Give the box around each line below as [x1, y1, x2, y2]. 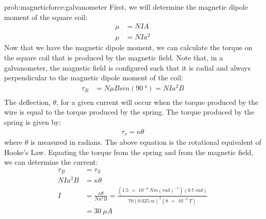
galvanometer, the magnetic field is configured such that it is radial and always [4, 62, 251, 73]
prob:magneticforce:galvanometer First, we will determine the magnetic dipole [4, 2, 248, 12]
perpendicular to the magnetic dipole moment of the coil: [4, 72, 183, 83]
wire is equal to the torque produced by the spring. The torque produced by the [4, 106, 255, 117]
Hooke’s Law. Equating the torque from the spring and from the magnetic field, [4, 146, 253, 157]
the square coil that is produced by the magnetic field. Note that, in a [4, 52, 223, 62]
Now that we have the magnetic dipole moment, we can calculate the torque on [4, 42, 253, 53]
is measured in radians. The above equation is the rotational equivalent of [30, 137, 261, 147]
